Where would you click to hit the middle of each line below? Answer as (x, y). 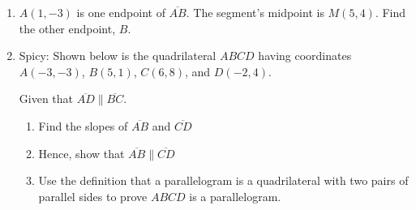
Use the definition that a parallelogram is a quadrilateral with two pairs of (223, 180)
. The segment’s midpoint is (255, 12)
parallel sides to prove (93, 196)
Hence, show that (81, 153)
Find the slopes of (83, 125)
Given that (46, 99)
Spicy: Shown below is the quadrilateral (118, 56)
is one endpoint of (121, 12)
